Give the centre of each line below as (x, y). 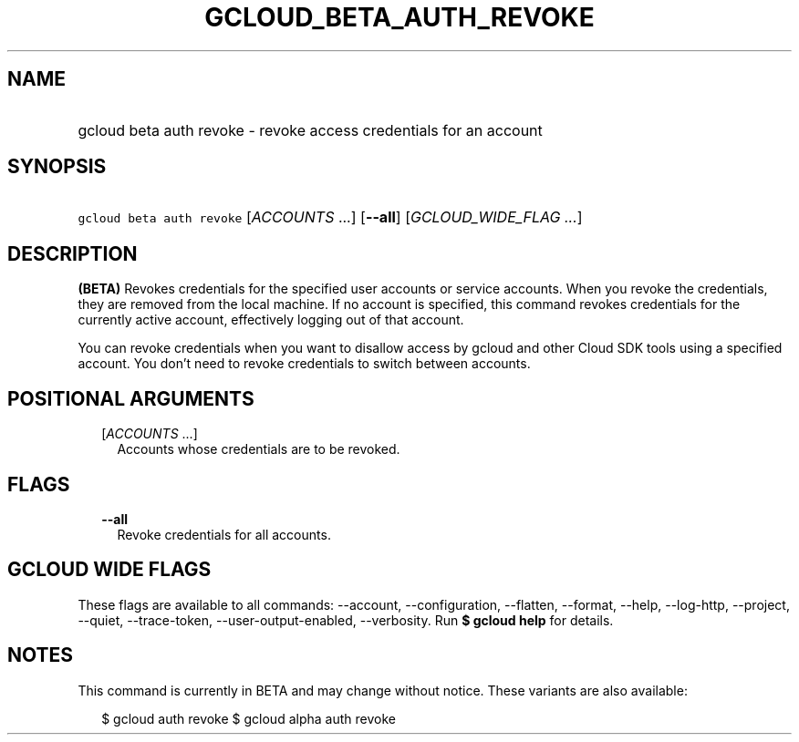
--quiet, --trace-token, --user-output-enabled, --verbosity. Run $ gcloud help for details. (346, 620)
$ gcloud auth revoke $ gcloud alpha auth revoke (249, 718)
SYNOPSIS (57, 167)
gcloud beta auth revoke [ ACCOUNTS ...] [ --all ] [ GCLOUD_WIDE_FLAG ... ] (330, 217)
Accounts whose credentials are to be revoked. (259, 449)
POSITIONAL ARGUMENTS (131, 398)
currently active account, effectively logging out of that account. (271, 320)
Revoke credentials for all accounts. (224, 534)
